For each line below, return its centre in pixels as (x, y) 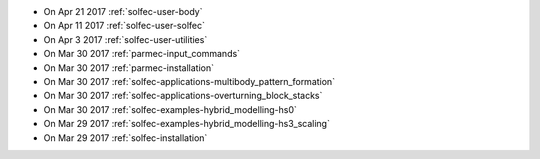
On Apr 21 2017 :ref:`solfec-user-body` (123, 11)
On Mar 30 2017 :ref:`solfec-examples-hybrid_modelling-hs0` (170, 109)
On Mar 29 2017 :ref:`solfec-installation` (125, 137)
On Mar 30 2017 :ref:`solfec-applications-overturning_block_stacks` (183, 96)
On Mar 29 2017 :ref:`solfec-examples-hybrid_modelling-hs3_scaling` (186, 124)
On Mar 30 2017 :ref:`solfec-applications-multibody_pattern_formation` (189, 81)
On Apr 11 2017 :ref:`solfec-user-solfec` (124, 26)
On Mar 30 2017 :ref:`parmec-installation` (129, 67)
